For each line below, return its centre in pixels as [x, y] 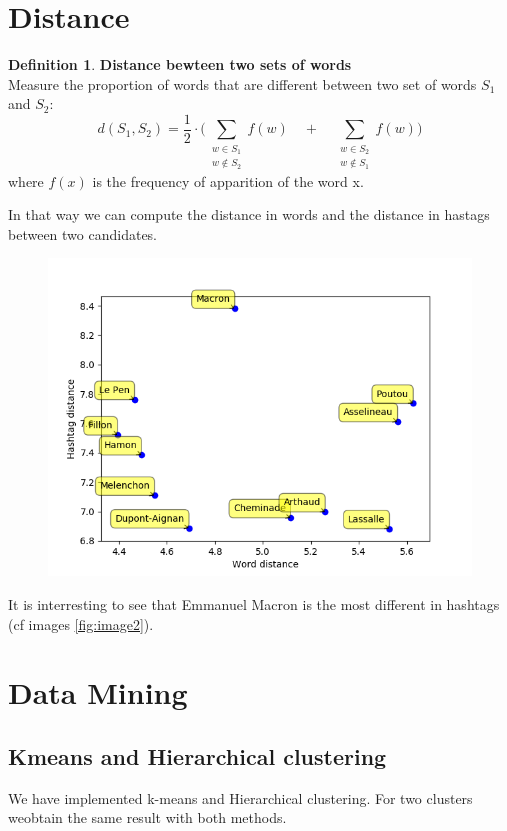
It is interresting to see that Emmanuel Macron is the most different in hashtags [254, 603]
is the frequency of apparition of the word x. [228, 180]
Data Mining [98, 692]
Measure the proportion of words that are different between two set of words [242, 83]
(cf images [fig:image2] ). [81, 623]
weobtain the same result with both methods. [147, 817]
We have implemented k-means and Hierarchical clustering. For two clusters [240, 797]
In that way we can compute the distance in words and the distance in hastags [249, 214]
